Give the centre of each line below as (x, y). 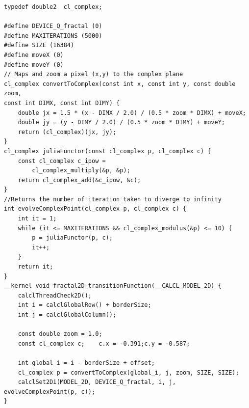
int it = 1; (37, 219)
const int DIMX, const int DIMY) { (62, 103)
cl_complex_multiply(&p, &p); (81, 171)
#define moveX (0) (34, 55)
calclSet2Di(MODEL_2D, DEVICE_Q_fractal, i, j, (97, 382)
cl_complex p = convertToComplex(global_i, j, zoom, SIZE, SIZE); (128, 372)
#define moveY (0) (34, 65)
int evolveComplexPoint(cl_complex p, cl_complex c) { (95, 209)
